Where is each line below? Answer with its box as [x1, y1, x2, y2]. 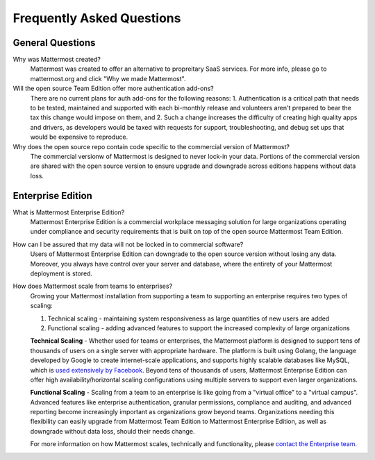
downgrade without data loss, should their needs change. [30, 427, 195, 435]
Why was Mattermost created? [12, 56, 101, 64]
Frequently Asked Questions [12, 10, 181, 26]
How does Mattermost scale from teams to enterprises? [12, 282, 173, 291]
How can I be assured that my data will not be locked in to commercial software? [12, 240, 244, 248]
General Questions [12, 37, 96, 49]
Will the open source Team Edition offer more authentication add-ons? [12, 84, 215, 93]
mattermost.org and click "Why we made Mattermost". [30, 74, 186, 83]
